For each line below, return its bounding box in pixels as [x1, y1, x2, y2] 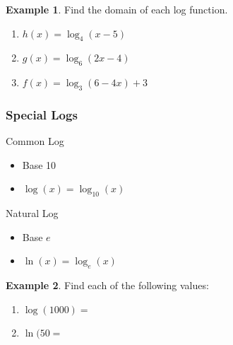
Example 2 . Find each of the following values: [6, 278, 209, 293]
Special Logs [6, 105, 78, 123]
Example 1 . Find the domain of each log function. [6, 2, 228, 16]
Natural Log [6, 206, 59, 221]
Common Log [6, 134, 64, 148]
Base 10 [22, 157, 56, 172]
